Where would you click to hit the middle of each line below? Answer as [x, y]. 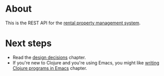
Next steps [29, 43]
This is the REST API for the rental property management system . [73, 23]
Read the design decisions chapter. [49, 57]
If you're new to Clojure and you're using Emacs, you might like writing [86, 63]
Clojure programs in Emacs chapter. [50, 68]
